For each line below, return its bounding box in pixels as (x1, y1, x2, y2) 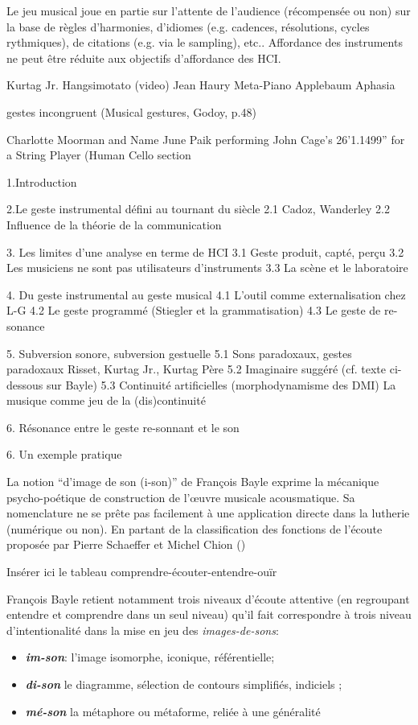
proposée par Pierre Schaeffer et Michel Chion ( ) (6, 536, 246, 553)
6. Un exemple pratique (6, 446, 122, 463)
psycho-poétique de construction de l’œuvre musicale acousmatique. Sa (6, 488, 355, 505)
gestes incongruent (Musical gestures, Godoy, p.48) (6, 103, 256, 120)
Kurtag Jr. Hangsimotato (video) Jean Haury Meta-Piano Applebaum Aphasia (6, 76, 395, 93)
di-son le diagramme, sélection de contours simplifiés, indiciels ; (25, 676, 342, 692)
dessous (6, 376, 43, 393)
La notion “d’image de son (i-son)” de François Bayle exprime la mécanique (6, 473, 379, 490)
